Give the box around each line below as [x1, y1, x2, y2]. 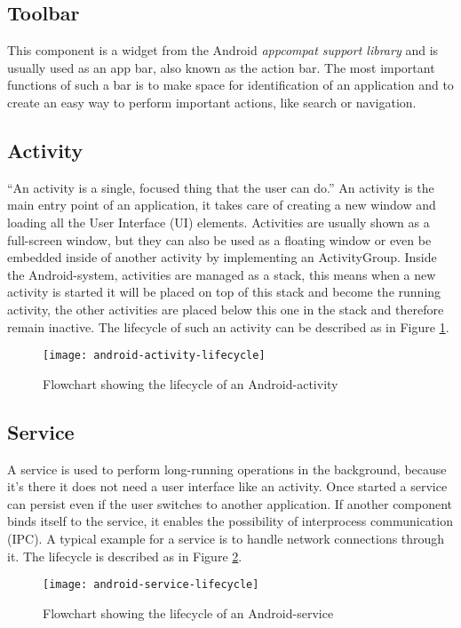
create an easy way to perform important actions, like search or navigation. [7, 92, 417, 111]
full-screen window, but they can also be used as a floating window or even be [7, 230, 432, 249]
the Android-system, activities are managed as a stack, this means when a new [7, 265, 436, 283]
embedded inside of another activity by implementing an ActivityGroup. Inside [7, 248, 437, 266]
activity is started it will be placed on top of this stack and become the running [7, 282, 441, 301]
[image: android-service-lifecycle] [43, 578, 259, 592]
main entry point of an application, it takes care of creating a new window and [7, 195, 436, 214]
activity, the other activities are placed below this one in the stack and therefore [7, 299, 444, 318]
